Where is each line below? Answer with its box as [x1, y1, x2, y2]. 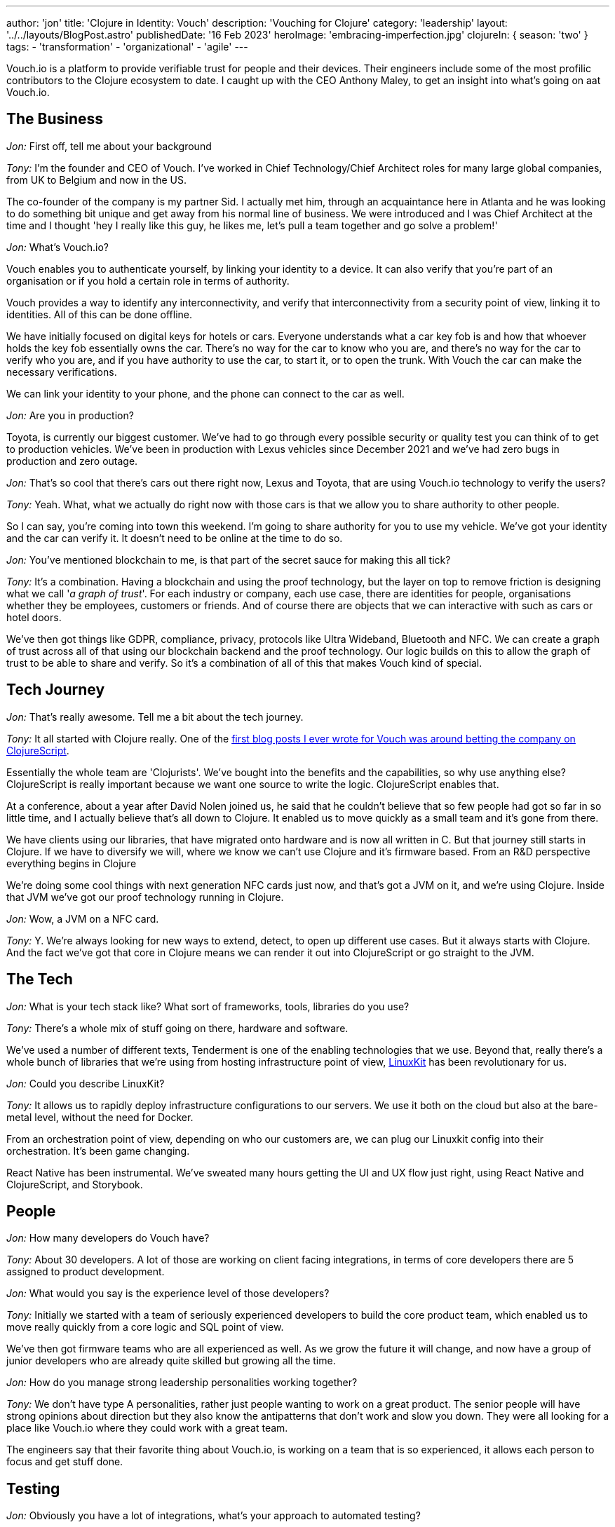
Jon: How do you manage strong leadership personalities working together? [6, 1376, 358, 1389]
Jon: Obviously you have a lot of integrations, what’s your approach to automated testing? [6, 1509, 421, 1522]
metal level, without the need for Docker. [6, 1111, 194, 1123]
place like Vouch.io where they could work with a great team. [6, 1422, 288, 1434]
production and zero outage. [6, 454, 138, 467]
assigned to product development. [6, 1265, 165, 1278]
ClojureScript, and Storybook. [6, 1178, 143, 1190]
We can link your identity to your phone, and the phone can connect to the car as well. [6, 387, 405, 400]
